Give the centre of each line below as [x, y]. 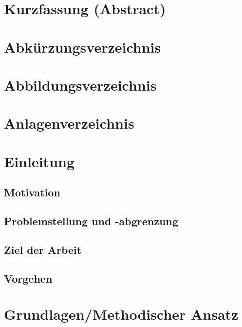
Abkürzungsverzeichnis [83, 47]
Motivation [32, 192]
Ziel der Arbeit [43, 249]
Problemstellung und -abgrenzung [91, 221]
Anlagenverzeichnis [69, 123]
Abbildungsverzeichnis [80, 85]
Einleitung [39, 161]
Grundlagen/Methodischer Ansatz [121, 314]
